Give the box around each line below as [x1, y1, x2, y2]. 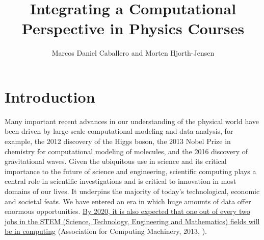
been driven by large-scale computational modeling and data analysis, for [5, 126, 233, 136]
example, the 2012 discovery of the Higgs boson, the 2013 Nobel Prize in [5, 136, 231, 147]
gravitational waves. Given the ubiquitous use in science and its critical [5, 156, 227, 166]
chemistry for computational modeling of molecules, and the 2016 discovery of [5, 146, 248, 156]
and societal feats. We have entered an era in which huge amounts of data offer [5, 196, 251, 206]
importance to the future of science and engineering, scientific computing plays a [5, 165, 256, 176]
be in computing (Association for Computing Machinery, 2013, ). [5, 226, 207, 236]
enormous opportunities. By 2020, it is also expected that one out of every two [5, 206, 250, 217]
